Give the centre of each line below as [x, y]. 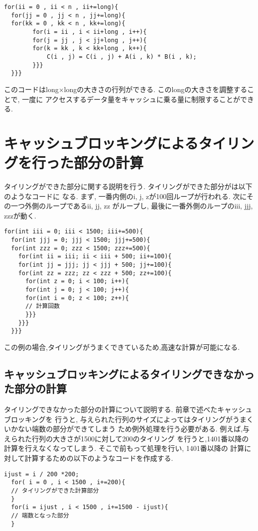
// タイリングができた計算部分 [55, 490]
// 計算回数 [42, 306]
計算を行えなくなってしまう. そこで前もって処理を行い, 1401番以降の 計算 [124, 448]
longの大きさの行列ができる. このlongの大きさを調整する [156, 89]
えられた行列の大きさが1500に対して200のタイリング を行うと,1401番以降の [127, 438]
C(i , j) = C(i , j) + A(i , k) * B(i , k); [122, 56]
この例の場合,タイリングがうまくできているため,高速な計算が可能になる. [122, 347]
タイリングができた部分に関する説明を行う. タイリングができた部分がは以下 [128, 186]
